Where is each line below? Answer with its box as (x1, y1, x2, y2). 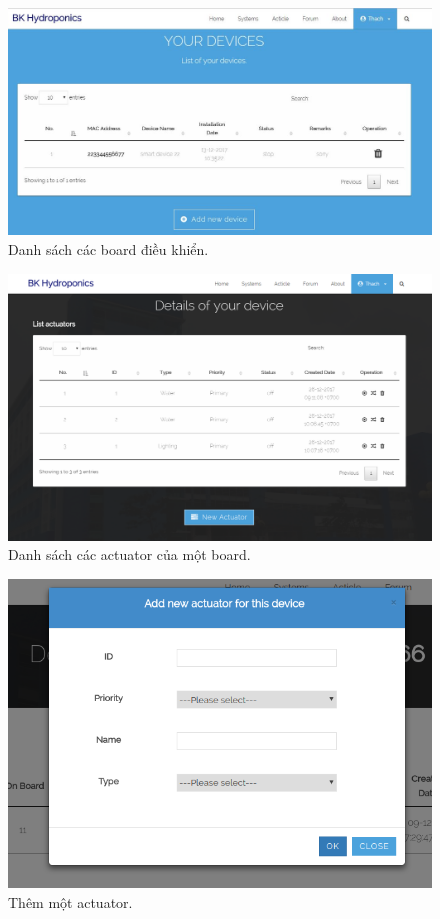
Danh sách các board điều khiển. (8, 238, 209, 259)
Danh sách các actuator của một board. (8, 544, 251, 565)
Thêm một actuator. (8, 891, 133, 912)
